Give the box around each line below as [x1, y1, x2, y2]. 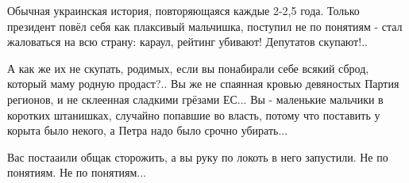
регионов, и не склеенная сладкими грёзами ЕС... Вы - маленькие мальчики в [7, 90, 384, 107]
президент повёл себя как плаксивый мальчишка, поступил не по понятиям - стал [7, 17, 403, 34]
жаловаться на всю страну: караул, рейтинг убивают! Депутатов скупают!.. [7, 33, 368, 50]
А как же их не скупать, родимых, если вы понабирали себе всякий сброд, [7, 59, 369, 76]
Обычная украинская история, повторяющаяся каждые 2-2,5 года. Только [7, 2, 360, 18]
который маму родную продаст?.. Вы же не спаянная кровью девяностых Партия [7, 75, 399, 92]
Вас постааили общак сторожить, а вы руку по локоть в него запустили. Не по [7, 148, 388, 165]
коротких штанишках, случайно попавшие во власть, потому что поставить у [7, 106, 380, 123]
